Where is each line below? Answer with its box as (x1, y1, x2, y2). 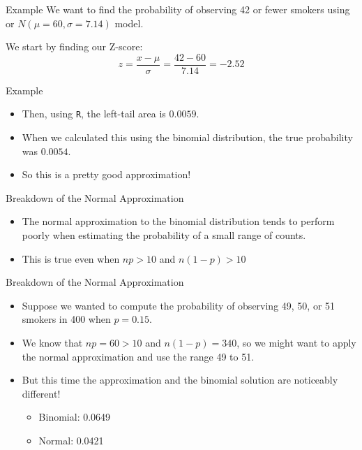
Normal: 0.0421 (38, 433, 104, 447)
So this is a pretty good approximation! (22, 167, 191, 182)
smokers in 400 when (22, 312, 111, 326)
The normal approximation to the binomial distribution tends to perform (22, 214, 335, 228)
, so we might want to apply (236, 335, 356, 350)
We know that (22, 335, 83, 350)
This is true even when (22, 251, 120, 266)
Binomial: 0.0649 (38, 409, 111, 424)
